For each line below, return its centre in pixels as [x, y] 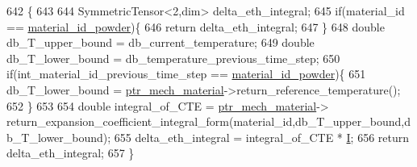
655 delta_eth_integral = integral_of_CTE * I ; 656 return [262, 137]
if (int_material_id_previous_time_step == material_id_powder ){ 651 [186, 74]
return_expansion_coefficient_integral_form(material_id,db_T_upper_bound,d [208, 121]
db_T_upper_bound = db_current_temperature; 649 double [161, 42]
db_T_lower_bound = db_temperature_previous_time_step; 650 [173, 58]
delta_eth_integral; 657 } [71, 153]
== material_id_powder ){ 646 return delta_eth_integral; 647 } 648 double [196, 26]
